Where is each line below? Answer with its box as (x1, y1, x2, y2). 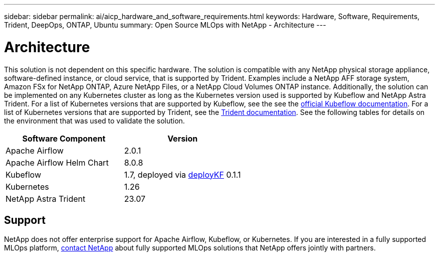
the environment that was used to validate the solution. (4, 116, 185, 125)
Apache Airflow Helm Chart (6, 157, 109, 168)
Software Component (22, 133, 106, 144)
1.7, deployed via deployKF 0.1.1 (124, 169, 241, 180)
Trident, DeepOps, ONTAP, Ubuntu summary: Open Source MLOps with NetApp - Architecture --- (4, 21, 326, 29)
